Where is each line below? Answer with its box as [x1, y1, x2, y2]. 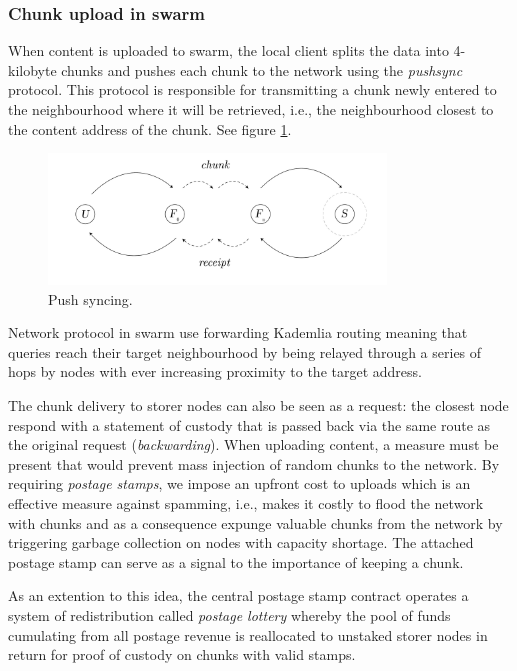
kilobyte [8, 59, 57, 80]
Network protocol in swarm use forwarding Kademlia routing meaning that [8, 322, 468, 343]
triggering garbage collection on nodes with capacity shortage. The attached [8, 532, 474, 553]
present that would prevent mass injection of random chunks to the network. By [8, 453, 500, 474]
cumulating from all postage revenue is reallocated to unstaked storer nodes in [8, 624, 488, 645]
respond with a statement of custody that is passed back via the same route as [8, 414, 491, 435]
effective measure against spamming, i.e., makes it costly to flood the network [8, 492, 484, 513]
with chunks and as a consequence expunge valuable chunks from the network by [8, 512, 503, 533]
